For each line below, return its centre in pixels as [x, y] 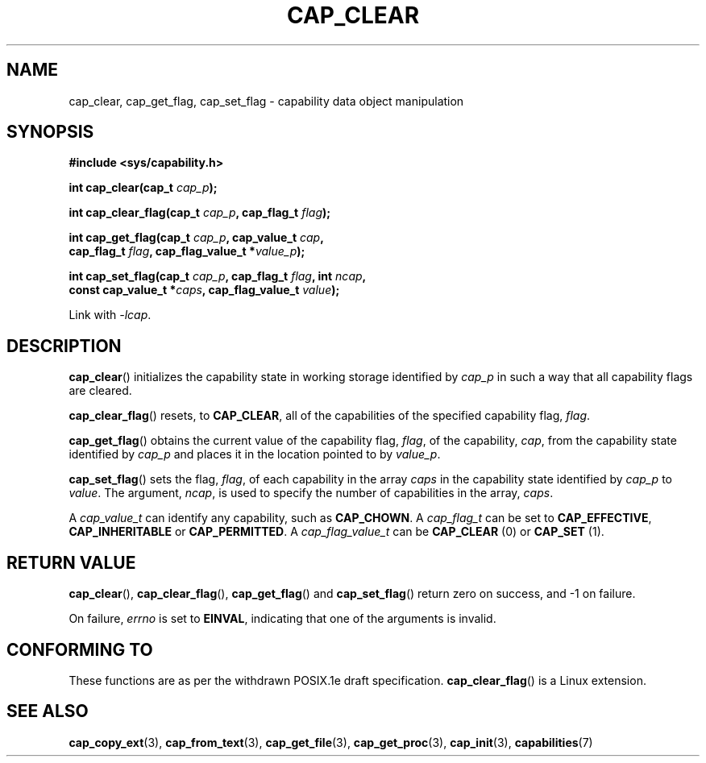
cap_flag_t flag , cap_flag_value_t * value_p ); [187, 251]
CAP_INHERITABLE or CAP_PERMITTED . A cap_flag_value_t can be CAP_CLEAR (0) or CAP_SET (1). [336, 532]
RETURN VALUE [71, 562]
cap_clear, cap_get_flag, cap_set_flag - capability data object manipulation [266, 101]
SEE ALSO [48, 711]
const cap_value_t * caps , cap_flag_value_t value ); [204, 290]
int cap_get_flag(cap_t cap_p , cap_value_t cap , [196, 238]
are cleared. [100, 391]
